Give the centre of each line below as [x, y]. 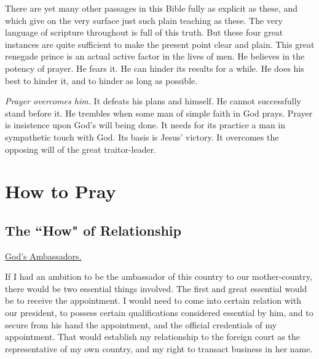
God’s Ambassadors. [43, 256]
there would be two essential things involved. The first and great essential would [156, 288]
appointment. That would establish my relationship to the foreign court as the [152, 337]
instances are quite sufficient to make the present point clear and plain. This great [160, 44]
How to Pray [61, 191]
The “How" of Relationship [93, 230]
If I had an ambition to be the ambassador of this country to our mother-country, [159, 276]
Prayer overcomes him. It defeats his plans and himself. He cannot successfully [153, 101]
